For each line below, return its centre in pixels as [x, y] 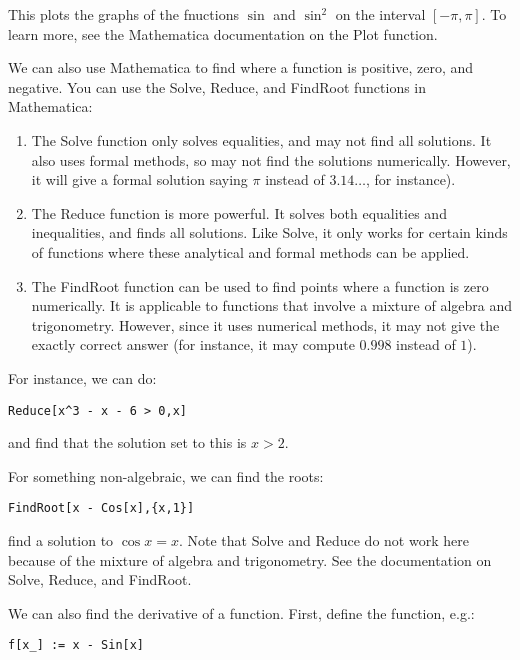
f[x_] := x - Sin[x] [76, 645]
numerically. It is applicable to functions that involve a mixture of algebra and [271, 305]
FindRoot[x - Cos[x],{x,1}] [101, 508]
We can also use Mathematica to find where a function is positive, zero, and [241, 67]
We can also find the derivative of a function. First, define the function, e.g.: [241, 612]
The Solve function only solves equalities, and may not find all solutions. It [261, 139]
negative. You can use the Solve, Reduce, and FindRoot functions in [217, 86]
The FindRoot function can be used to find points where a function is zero [260, 285]
